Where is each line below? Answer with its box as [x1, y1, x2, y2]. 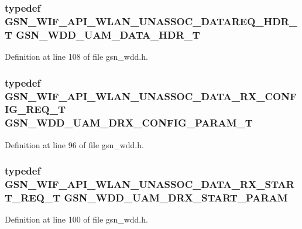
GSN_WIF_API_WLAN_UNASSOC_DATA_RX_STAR [5, 177, 294, 192]
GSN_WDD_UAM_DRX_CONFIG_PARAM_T [5, 115, 253, 130]
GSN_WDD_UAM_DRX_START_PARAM [64, 190, 288, 204]
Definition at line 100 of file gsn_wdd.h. [5, 213, 148, 225]
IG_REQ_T [5, 102, 66, 117]
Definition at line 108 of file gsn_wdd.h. [5, 50, 148, 63]
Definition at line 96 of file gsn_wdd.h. [5, 138, 144, 151]
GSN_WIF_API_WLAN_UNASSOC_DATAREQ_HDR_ [5, 13, 298, 28]
